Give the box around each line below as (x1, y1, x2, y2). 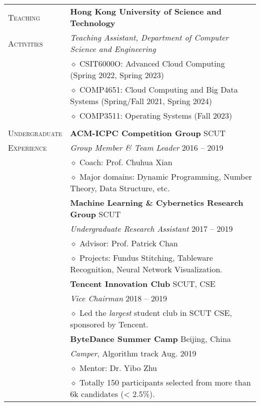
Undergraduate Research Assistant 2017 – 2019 (70, 223, 233, 234)
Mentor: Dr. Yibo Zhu (79, 362, 157, 373)
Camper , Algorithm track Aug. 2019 (70, 347, 196, 359)
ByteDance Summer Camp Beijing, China (70, 333, 231, 344)
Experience (8, 142, 47, 153)
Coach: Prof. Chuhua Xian (79, 156, 172, 168)
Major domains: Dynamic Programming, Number (79, 171, 252, 182)
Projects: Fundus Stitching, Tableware (79, 252, 213, 263)
